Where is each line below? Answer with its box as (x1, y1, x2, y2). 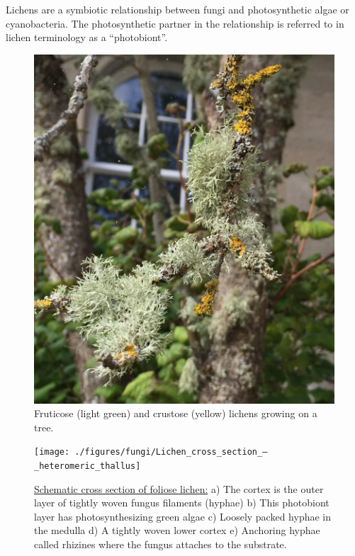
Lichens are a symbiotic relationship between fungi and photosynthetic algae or (6, 2, 349, 16)
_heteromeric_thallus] (34, 461, 141, 472)
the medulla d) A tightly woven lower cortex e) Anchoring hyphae (34, 523, 320, 538)
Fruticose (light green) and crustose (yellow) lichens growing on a (34, 406, 317, 421)
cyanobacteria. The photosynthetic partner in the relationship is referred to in (6, 16, 344, 30)
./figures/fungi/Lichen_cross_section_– (74, 447, 268, 458)
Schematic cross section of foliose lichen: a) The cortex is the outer (34, 481, 324, 496)
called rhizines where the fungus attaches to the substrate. (34, 537, 287, 552)
